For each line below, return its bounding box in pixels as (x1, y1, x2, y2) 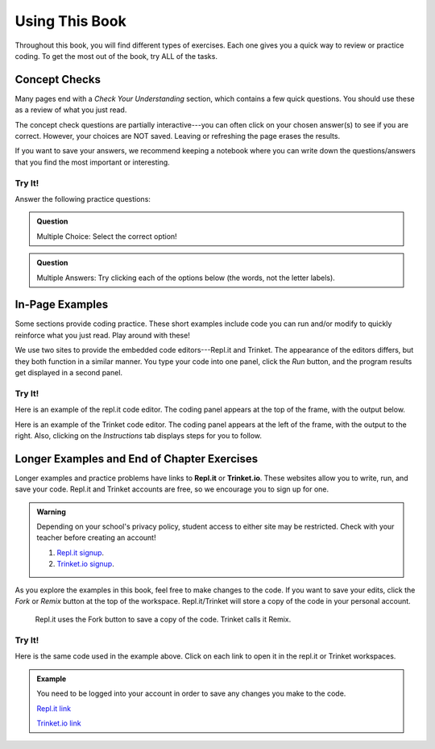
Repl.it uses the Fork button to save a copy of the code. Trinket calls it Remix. (35, 614, 292, 625)
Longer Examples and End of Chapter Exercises (14, 452, 258, 466)
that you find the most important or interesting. (14, 157, 171, 167)
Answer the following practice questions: (14, 194, 151, 203)
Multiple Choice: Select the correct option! (36, 231, 177, 241)
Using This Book (14, 12, 126, 30)
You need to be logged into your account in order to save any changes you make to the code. (36, 688, 346, 698)
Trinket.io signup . (56, 559, 114, 569)
